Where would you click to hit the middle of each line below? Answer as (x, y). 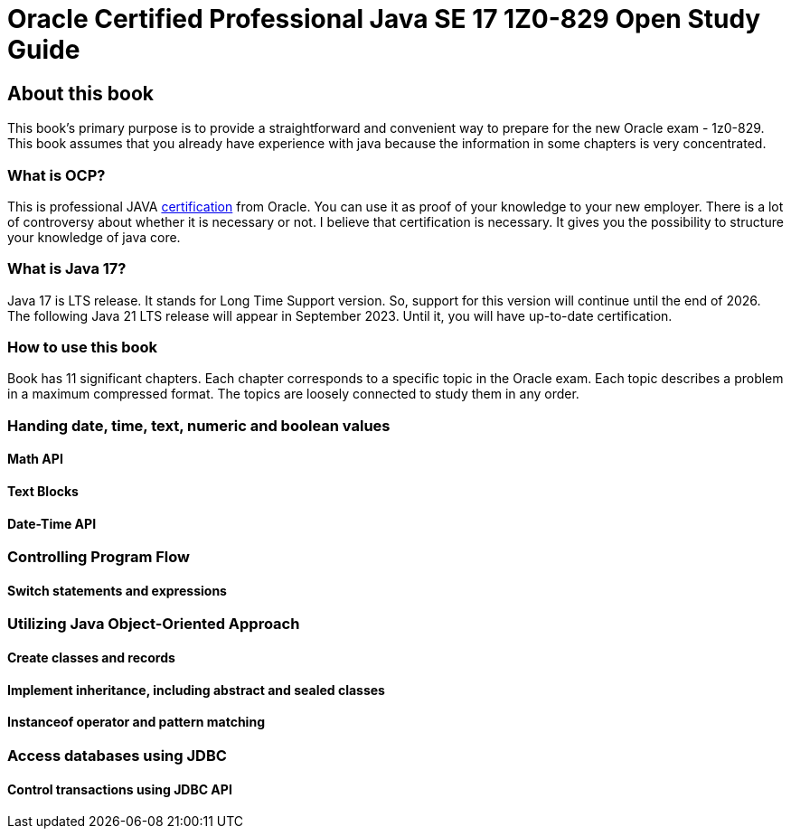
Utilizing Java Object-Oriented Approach (154, 624)
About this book (80, 93)
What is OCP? (56, 175)
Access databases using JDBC (117, 755)
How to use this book (83, 348)
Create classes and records (91, 658)
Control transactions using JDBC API (120, 789)
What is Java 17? (67, 269)
